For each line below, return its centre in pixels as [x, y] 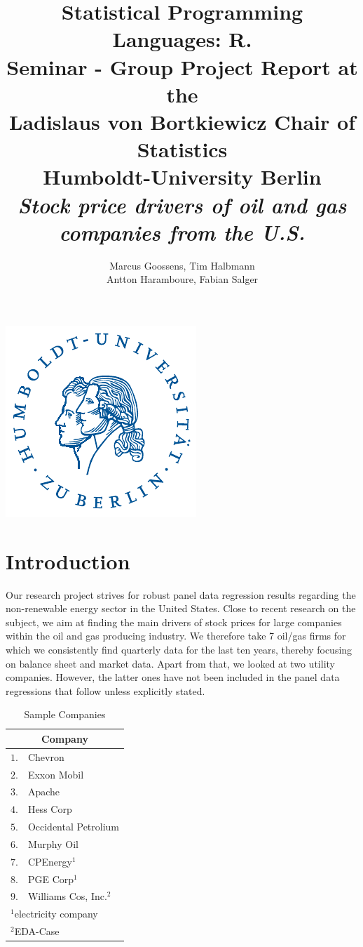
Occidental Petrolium [74, 827]
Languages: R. [182, 39]
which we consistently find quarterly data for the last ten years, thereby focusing [179, 649]
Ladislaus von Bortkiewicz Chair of [182, 121]
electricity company [56, 914]
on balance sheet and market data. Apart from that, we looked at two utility [170, 663]
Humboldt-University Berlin [182, 177]
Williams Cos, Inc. [67, 896]
